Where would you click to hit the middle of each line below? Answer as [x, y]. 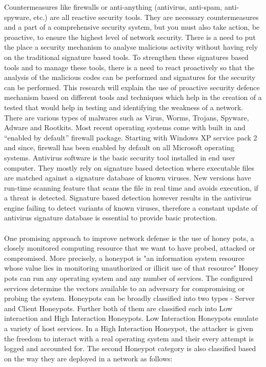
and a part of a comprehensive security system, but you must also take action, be [132, 27]
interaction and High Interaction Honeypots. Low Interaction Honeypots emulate [131, 318]
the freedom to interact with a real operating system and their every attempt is [129, 338]
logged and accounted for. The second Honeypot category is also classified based [130, 348]
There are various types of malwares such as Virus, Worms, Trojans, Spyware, [127, 117]
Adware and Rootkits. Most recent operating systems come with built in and [125, 127]
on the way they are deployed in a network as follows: [88, 358]
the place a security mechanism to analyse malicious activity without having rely [131, 47]
